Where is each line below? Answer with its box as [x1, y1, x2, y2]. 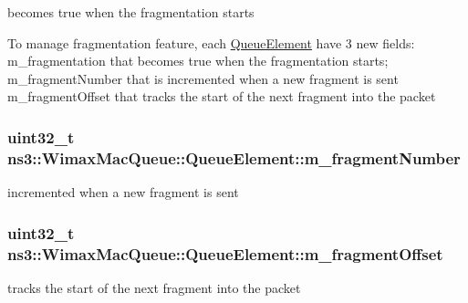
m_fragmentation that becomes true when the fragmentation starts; [7, 51, 389, 70]
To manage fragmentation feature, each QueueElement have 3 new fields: [7, 33, 415, 52]
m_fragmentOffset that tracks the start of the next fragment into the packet [7, 87, 436, 106]
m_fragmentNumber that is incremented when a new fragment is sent [7, 68, 399, 88]
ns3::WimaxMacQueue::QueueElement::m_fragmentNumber [7, 146, 461, 169]
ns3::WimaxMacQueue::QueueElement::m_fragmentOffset [7, 242, 443, 265]
